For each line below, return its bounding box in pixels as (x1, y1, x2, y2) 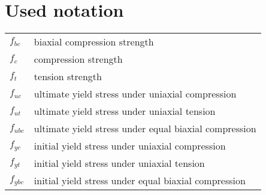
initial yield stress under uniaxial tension (34, 156, 205, 170)
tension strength (34, 69, 102, 84)
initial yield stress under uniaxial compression (34, 139, 226, 153)
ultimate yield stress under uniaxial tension (34, 104, 216, 118)
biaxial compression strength (34, 35, 154, 49)
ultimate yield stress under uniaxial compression (34, 87, 237, 101)
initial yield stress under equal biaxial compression (34, 173, 246, 188)
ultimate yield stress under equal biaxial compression (34, 121, 256, 136)
